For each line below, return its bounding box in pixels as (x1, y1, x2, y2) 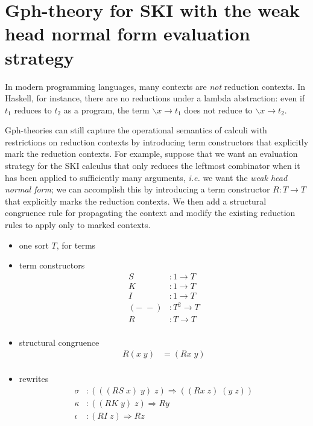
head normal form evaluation (5, 21, 250, 46)
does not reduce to (184, 103, 253, 116)
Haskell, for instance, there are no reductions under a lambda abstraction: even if (5, 92, 305, 104)
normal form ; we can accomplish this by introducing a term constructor (5, 183, 270, 196)
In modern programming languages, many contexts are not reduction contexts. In (5, 80, 306, 92)
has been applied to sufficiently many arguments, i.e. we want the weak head (5, 171, 288, 183)
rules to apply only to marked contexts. (5, 218, 151, 231)
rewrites (19, 372, 49, 385)
